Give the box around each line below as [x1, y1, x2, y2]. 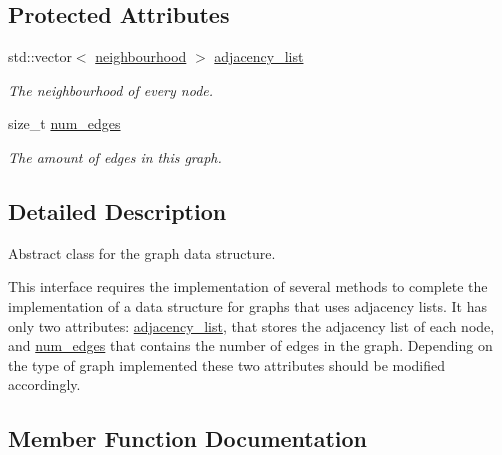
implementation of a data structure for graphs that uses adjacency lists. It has [8, 295, 488, 316]
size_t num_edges [8, 113, 121, 134]
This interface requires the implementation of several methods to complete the [8, 276, 488, 297]
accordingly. [8, 374, 81, 395]
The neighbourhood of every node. [8, 79, 214, 100]
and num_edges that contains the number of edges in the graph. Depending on [8, 335, 493, 356]
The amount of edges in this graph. [8, 146, 222, 167]
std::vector [8, 46, 72, 67]
